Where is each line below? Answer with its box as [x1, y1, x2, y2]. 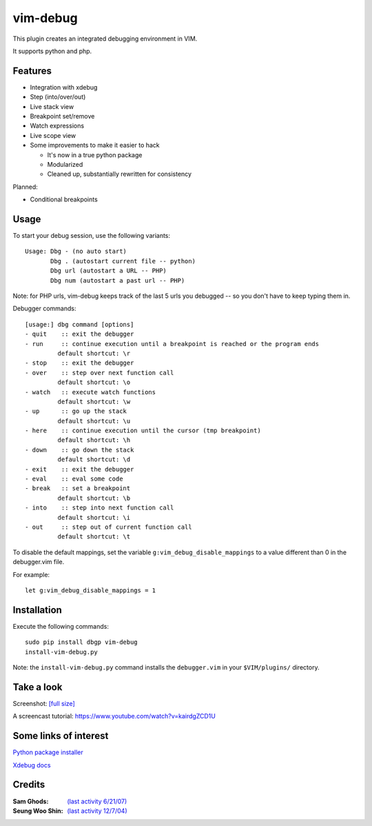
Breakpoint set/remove [30, 112, 95, 121]
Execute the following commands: [12, 622, 110, 630]
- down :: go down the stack [25, 445, 134, 454]
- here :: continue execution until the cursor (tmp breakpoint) [25, 427, 261, 434]
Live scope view [30, 131, 76, 139]
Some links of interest [12, 730, 109, 742]
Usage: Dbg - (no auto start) [25, 248, 127, 255]
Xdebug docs [12, 760, 51, 769]
